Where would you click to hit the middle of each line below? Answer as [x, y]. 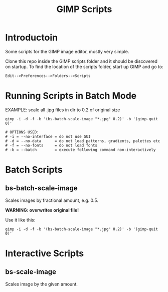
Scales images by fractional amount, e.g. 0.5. [52, 200]
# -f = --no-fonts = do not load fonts [51, 145]
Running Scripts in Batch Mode [71, 96]
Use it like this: [20, 220]
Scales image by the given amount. [41, 284]
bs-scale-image [31, 272]
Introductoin [32, 38]
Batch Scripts [34, 170]
